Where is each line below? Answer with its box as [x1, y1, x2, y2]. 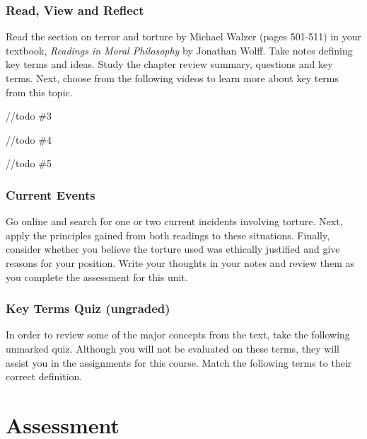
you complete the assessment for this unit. [6, 269, 188, 284]
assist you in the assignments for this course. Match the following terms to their [6, 355, 352, 370]
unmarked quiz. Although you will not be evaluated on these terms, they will [6, 341, 339, 355]
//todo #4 [6, 132, 52, 147]
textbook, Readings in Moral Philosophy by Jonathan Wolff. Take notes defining [6, 42, 353, 57]
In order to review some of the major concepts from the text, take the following [6, 327, 350, 342]
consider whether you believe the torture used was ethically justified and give [6, 241, 340, 256]
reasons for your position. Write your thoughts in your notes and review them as [6, 255, 355, 270]
